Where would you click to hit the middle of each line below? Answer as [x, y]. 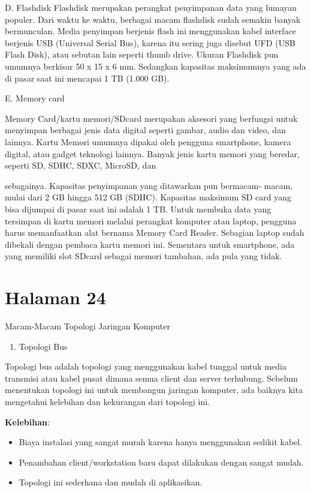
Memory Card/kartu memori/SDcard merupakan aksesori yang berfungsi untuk [151, 118]
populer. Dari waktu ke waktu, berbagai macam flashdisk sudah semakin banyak [153, 19]
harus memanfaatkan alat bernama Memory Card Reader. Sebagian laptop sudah [155, 232]
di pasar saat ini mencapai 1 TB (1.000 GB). [87, 78]
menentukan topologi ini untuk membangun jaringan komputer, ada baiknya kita [154, 390]
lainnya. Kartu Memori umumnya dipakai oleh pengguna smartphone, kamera [148, 141]
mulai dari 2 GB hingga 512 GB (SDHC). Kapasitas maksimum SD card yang [148, 197]
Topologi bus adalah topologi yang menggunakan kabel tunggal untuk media [146, 366]
